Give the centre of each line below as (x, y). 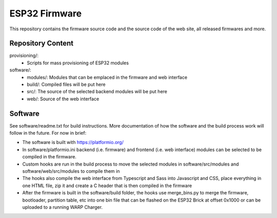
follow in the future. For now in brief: (48, 133)
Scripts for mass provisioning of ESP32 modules (78, 63)
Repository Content (42, 43)
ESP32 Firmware (46, 13)
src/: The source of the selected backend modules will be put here (97, 92)
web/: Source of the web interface (63, 99)
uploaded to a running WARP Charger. (62, 207)
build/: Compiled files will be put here (66, 84)
